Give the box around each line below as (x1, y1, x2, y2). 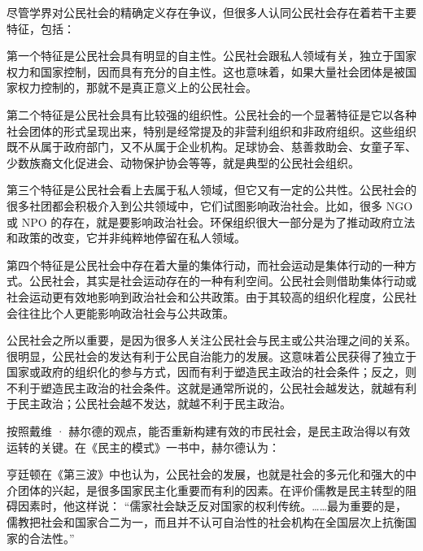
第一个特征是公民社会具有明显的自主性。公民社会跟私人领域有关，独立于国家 (7, 47, 416, 64)
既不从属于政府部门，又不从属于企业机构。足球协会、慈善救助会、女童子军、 (7, 138, 416, 155)
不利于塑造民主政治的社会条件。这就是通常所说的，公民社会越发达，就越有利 (7, 379, 416, 396)
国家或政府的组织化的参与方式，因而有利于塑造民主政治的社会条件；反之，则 (7, 363, 416, 380)
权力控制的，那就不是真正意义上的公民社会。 (17, 79, 257, 96)
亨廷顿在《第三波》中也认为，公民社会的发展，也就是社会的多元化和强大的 (7, 466, 405, 483)
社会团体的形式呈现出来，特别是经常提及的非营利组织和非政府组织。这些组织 (7, 122, 416, 139)
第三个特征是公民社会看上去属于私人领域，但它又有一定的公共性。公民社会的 (7, 181, 416, 198)
